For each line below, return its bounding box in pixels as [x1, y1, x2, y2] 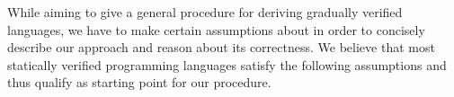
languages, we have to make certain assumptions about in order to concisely [7, 20, 425, 39]
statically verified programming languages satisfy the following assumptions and [7, 55, 447, 74]
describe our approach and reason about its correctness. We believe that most [7, 38, 435, 57]
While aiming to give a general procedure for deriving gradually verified [7, 3, 403, 21]
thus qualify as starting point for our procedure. [7, 73, 272, 92]
